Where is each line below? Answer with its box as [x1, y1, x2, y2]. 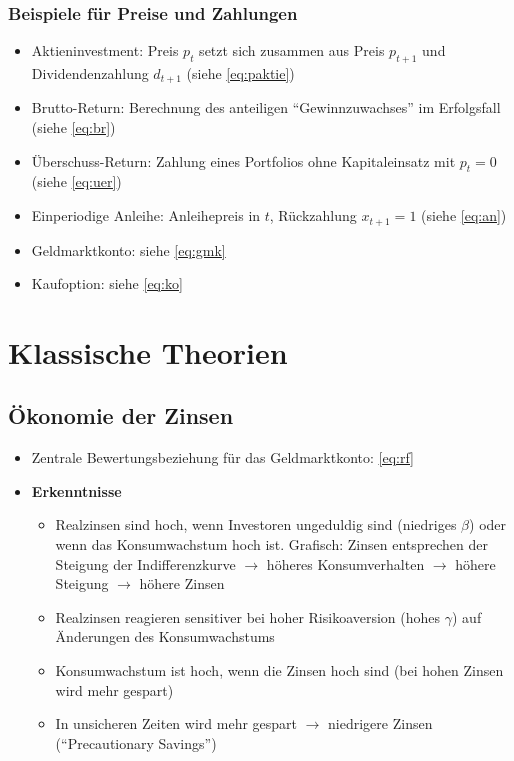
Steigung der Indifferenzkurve [55, 553, 236, 574]
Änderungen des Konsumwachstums [55, 626, 275, 647]
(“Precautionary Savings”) [55, 732, 217, 753]
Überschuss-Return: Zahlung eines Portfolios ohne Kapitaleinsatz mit [31, 150, 456, 171]
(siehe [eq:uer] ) [31, 171, 122, 192]
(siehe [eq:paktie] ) [186, 63, 295, 84]
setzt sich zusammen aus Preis [199, 40, 385, 61]
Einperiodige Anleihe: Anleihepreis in [31, 205, 261, 226]
